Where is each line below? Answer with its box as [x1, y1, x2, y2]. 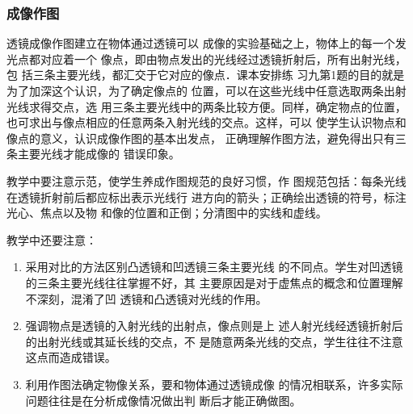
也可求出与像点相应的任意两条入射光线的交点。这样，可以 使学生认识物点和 [6, 114, 407, 131]
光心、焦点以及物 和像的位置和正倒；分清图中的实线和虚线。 [6, 204, 327, 221]
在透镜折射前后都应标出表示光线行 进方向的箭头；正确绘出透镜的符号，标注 [6, 188, 407, 205]
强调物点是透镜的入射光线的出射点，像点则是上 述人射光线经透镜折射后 [25, 317, 403, 334]
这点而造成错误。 [25, 349, 116, 366]
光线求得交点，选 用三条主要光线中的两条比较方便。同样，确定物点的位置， [6, 98, 407, 115]
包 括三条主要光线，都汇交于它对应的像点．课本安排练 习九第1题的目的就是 [6, 66, 405, 83]
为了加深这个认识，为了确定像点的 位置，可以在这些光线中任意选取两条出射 [6, 82, 407, 98]
